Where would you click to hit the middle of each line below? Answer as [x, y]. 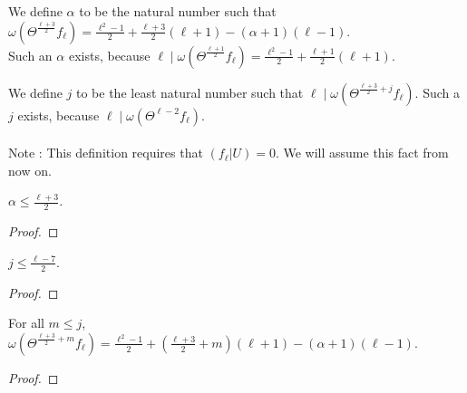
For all [26, 323]
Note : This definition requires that [106, 153]
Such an [30, 55]
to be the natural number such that [178, 11]
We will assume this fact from [366, 153]
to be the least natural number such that [190, 92]
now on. [30, 170]
